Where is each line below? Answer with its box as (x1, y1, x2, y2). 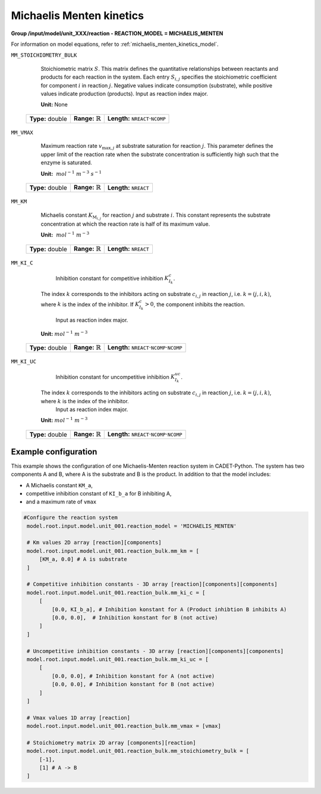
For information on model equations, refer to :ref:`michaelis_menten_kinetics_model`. (11, 41, 219, 48)
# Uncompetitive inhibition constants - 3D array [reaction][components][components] (27, 647, 284, 655)
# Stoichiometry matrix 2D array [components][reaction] (27, 739, 196, 746)
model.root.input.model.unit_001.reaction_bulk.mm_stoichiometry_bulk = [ (27, 748, 250, 755)
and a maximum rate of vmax (26, 498, 97, 506)
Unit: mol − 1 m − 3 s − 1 (40, 169, 102, 177)
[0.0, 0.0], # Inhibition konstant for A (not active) (51, 672, 215, 679)
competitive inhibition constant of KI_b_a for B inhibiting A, (26, 490, 172, 497)
